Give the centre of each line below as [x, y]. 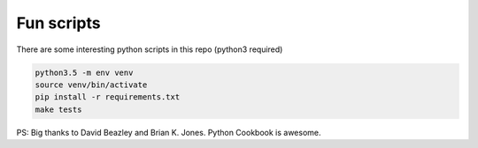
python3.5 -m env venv [84, 72]
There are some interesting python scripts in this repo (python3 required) [150, 49]
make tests [58, 109]
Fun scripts [58, 23]
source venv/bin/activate [91, 85]
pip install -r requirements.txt [108, 97]
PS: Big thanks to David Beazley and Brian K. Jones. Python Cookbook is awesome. [169, 132]
